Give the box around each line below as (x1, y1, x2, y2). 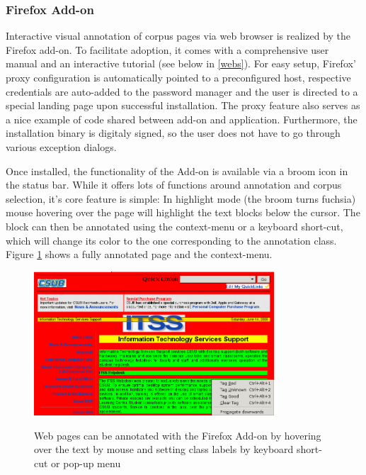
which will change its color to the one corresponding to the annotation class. (6, 233, 337, 247)
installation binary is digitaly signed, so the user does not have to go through (6, 125, 341, 140)
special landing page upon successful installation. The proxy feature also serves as (6, 98, 360, 113)
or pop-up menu (51, 455, 121, 470)
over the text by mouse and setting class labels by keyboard (34, 442, 294, 457)
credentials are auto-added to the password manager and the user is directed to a (6, 84, 358, 99)
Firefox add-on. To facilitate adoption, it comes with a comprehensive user (6, 42, 329, 57)
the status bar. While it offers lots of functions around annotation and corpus (6, 177, 342, 192)
